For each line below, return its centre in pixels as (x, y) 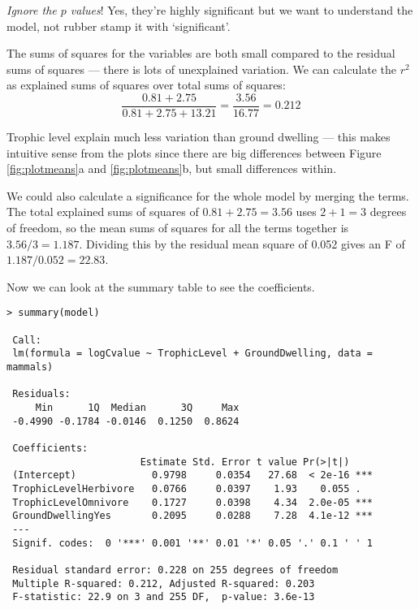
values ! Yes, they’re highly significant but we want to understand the (242, 10)
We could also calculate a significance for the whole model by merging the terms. (208, 195)
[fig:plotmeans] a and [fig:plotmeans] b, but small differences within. (172, 168)
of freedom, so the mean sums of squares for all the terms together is (178, 227)
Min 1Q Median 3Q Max (137, 407)
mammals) (30, 367)
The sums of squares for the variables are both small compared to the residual (201, 53)
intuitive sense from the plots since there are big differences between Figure (194, 152)
